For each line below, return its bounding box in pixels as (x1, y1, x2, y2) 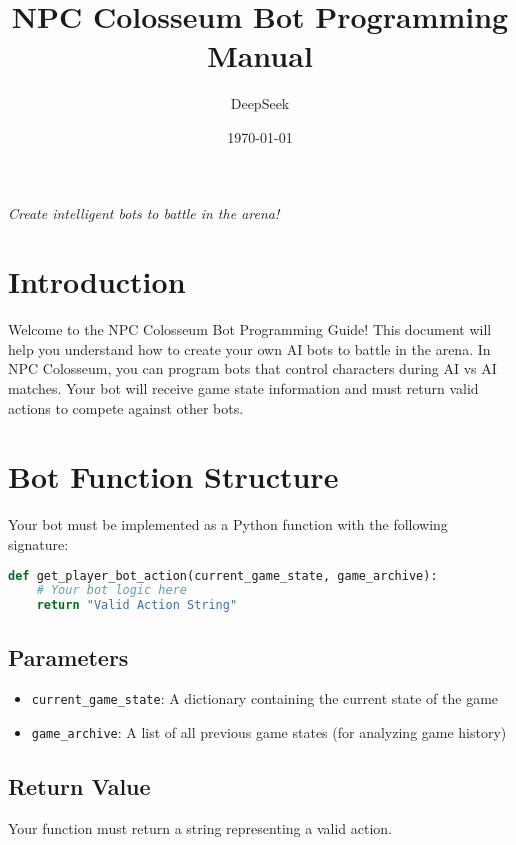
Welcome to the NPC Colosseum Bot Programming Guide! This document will (8, 319, 492, 340)
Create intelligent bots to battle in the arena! (8, 202, 280, 223)
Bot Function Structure (8, 456, 339, 497)
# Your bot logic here (36, 583, 187, 598)
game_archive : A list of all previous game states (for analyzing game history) (31, 721, 507, 742)
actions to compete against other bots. (8, 397, 244, 418)
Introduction (8, 261, 186, 302)
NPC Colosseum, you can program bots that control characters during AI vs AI (8, 358, 497, 379)
